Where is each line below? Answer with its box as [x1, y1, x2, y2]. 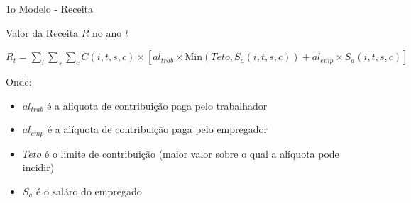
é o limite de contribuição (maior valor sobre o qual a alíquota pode [45, 146, 339, 161]
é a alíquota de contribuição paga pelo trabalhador [47, 98, 268, 112]
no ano [92, 25, 122, 40]
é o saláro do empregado [36, 184, 142, 199]
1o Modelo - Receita [6, 1, 94, 16]
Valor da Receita [6, 25, 79, 40]
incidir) [22, 160, 55, 175]
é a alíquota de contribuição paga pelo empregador [47, 122, 268, 137]
